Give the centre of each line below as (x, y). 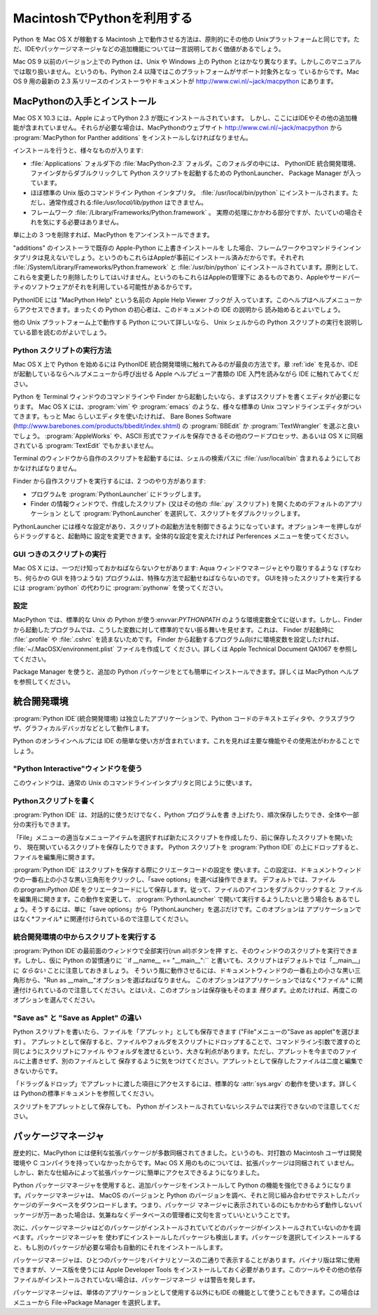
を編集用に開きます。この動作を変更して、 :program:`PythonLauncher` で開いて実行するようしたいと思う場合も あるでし (187, 899)
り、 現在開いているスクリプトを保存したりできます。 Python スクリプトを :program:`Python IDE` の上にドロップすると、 (188, 848)
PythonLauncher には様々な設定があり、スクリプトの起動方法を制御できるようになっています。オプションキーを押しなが (187, 526)
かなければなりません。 (47, 468)
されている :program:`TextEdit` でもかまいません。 (85, 446)
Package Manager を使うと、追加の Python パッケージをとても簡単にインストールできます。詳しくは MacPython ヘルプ (186, 672)
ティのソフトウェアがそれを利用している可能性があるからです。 (104, 287)
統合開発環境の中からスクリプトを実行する (85, 936)
